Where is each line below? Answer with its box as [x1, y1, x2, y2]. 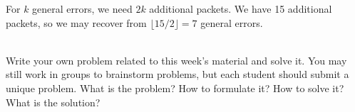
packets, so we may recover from [6, 15, 147, 30]
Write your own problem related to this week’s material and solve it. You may [6, 52, 347, 67]
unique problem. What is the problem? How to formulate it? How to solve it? [6, 80, 344, 95]
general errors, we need [32, 1, 133, 16]
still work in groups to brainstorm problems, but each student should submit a [6, 67, 349, 82]
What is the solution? [6, 94, 101, 109]
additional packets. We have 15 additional [149, 1, 332, 16]
